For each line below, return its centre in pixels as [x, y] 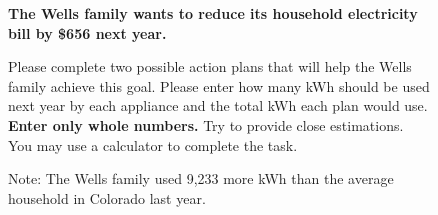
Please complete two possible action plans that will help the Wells [210, 66]
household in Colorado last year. [107, 197]
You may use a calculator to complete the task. [153, 144]
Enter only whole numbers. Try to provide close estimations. [206, 124]
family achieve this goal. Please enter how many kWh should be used [219, 85]
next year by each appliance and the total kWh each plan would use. [218, 105]
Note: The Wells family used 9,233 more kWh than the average [201, 178]
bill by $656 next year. [87, 32]
